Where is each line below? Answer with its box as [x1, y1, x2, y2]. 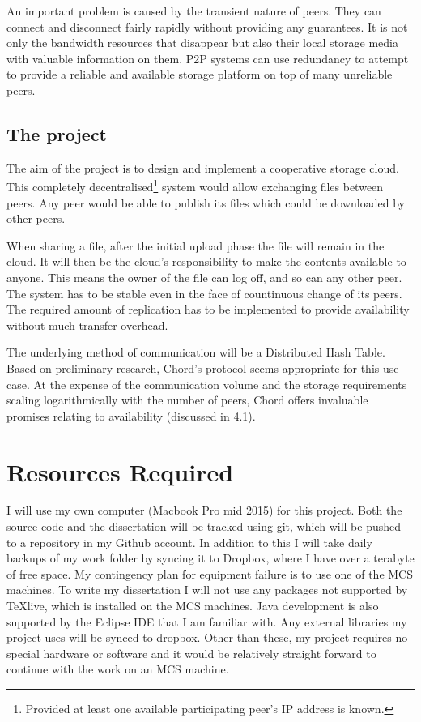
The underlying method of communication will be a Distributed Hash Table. [6, 344, 385, 361]
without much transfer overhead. [6, 316, 168, 333]
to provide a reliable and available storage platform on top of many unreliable [6, 66, 393, 83]
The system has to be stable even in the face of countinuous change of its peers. [6, 284, 402, 301]
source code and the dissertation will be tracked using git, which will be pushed [6, 518, 402, 535]
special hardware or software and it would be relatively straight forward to [6, 644, 376, 661]
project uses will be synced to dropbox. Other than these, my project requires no [6, 629, 408, 646]
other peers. [6, 210, 66, 227]
